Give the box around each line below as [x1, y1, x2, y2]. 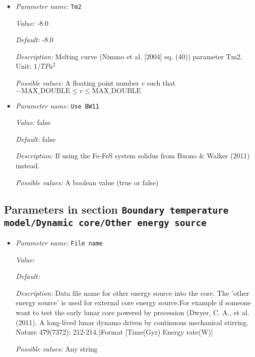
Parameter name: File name [15, 238, 103, 247]
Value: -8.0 [15, 17, 49, 28]
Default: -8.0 [15, 34, 54, 45]
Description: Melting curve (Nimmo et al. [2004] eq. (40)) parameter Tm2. [15, 51, 243, 61]
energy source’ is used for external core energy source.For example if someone [15, 297, 251, 308]
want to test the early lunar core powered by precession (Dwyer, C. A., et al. [15, 307, 250, 318]
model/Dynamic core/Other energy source [4, 217, 207, 228]
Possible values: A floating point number [15, 78, 139, 88]
